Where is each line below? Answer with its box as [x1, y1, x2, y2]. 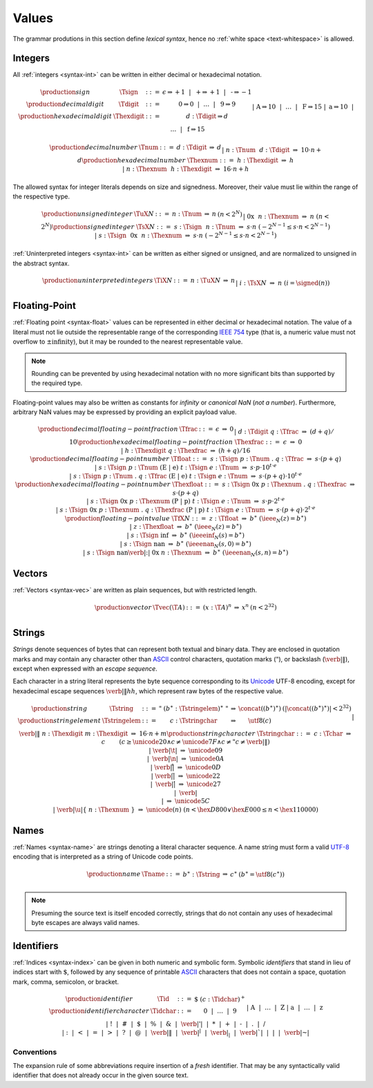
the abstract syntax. [12, 259, 70, 268]
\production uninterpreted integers [41, 276, 153, 284]
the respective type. [12, 192, 70, 200]
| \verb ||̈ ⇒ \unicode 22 [151, 771, 220, 780]
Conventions [12, 1047, 57, 1057]
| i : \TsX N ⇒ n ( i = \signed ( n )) [235, 279, 330, 287]
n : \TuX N [190, 276, 221, 284]
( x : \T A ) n [202, 602, 232, 611]
